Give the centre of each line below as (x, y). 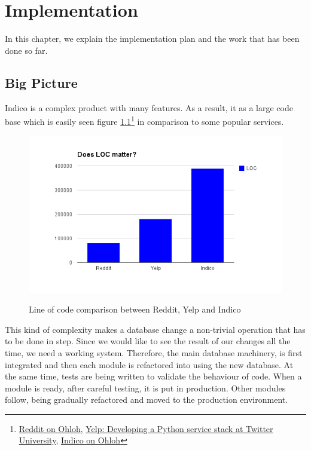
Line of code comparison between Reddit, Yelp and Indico (135, 309)
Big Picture (41, 82)
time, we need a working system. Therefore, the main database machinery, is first (154, 352)
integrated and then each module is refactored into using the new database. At (149, 364)
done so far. (26, 50)
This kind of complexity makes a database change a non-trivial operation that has (155, 329)
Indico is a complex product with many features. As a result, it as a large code (149, 107)
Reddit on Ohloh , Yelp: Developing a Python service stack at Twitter (146, 428)
